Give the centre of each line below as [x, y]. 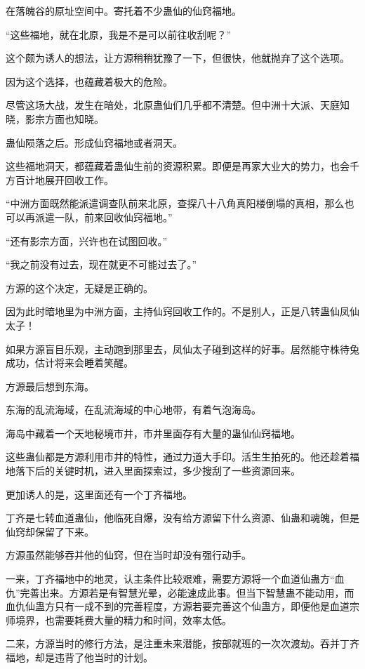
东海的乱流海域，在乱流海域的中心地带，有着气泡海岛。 [133, 410]
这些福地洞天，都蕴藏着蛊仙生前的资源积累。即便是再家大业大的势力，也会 [178, 166]
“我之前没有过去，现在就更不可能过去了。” [101, 264]
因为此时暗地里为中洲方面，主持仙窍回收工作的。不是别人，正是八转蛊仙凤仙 [182, 311]
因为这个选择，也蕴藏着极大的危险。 [89, 81]
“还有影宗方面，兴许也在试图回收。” [87, 240]
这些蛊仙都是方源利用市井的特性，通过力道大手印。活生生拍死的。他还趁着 [178, 457]
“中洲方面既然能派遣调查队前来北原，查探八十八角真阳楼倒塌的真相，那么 [175, 203]
